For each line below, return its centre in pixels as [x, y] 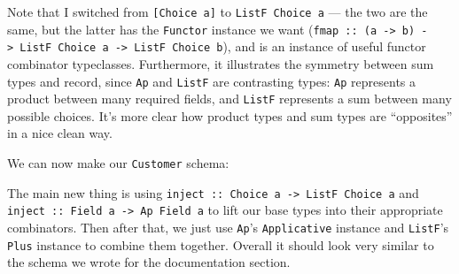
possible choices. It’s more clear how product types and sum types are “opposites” [230, 115]
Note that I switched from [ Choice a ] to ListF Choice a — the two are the [218, 11]
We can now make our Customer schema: [118, 163]
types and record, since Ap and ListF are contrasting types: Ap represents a [212, 81]
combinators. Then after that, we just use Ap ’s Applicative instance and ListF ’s [228, 228]
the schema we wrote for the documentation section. [149, 262]
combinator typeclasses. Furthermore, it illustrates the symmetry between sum [221, 63]
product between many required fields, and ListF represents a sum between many [229, 99]
